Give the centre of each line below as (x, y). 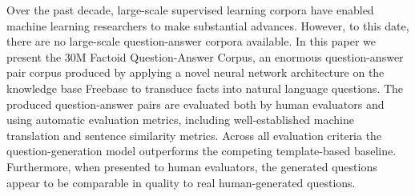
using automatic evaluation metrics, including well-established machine (180, 120)
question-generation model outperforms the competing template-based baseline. (201, 151)
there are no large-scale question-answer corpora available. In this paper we (191, 41)
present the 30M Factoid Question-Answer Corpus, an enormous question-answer (205, 56)
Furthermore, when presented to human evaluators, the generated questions (192, 166)
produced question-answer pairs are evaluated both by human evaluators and (195, 104)
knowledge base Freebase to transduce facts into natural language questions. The (205, 88)
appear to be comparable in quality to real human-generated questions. (181, 182)
